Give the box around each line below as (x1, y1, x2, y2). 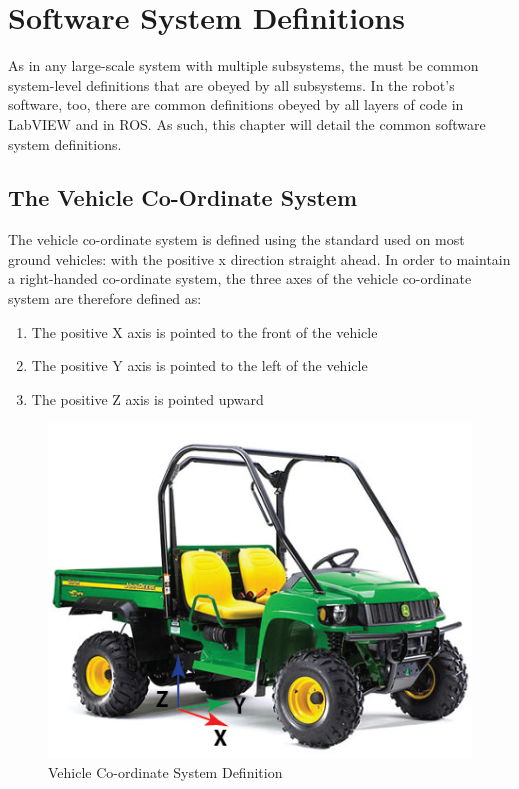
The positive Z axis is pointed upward (31, 388, 264, 409)
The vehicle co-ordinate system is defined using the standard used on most (8, 229, 465, 250)
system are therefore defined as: (8, 288, 202, 309)
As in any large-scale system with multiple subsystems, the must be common (8, 55, 479, 76)
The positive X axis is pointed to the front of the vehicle (31, 321, 378, 342)
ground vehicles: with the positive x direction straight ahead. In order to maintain (8, 248, 511, 269)
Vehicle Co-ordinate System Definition (48, 761, 283, 782)
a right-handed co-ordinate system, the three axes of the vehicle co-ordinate (8, 268, 472, 289)
